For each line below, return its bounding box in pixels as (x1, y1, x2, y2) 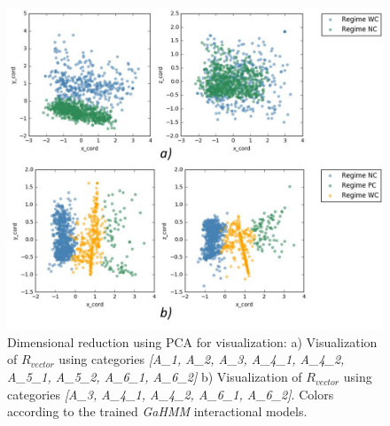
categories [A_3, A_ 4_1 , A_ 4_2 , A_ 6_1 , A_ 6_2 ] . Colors (7, 384, 334, 403)
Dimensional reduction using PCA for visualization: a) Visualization (7, 332, 378, 351)
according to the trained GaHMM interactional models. (7, 402, 308, 421)
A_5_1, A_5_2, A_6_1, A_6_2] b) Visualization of (7, 368, 302, 386)
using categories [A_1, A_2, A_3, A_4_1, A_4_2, (58, 350, 345, 368)
